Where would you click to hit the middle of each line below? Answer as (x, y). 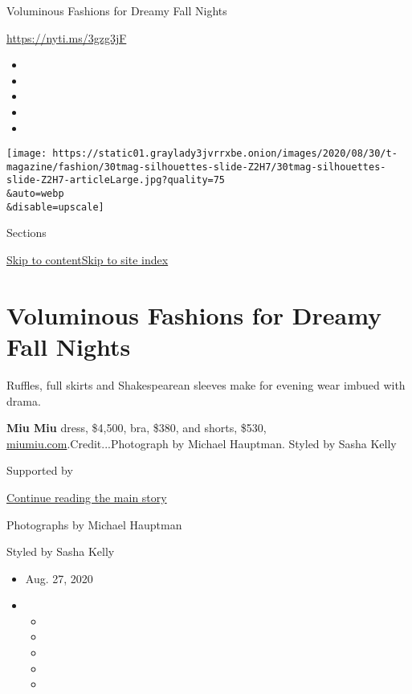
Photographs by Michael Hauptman (94, 524)
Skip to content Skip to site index (88, 260)
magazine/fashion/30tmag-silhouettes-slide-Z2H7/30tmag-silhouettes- (196, 167)
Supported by (40, 470)
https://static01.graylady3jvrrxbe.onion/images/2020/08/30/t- (225, 154)
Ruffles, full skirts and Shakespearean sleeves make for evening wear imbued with (206, 384)
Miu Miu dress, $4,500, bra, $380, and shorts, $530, (137, 428)
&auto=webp (35, 194)
